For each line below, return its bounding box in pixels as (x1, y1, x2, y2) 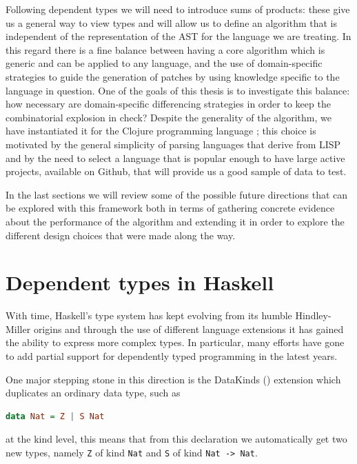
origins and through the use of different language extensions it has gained (33, 321, 344, 336)
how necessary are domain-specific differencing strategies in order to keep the (6, 97, 331, 111)
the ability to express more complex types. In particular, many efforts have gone (6, 335, 345, 350)
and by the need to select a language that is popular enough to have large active (6, 150, 345, 165)
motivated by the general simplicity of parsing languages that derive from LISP (6, 137, 341, 151)
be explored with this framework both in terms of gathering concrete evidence (6, 201, 335, 215)
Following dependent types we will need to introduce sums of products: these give (6, 2, 350, 16)
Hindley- (295, 308, 331, 323)
